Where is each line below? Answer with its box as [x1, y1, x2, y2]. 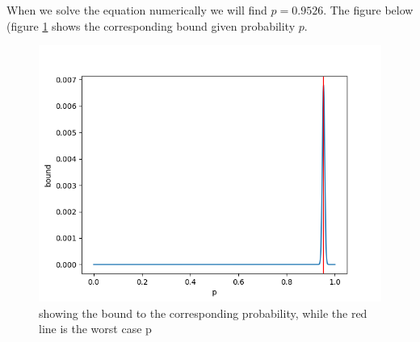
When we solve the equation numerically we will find [6, 2, 267, 18]
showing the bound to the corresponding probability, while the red [39, 304, 367, 321]
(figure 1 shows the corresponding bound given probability [6, 17, 296, 34]
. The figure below [323, 2, 414, 18]
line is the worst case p [39, 320, 152, 337]
